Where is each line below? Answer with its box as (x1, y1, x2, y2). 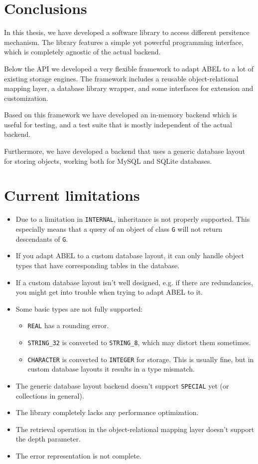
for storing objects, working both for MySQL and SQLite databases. (4, 155, 212, 166)
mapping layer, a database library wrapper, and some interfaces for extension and (4, 83, 254, 93)
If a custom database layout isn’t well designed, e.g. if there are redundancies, (15, 277, 253, 287)
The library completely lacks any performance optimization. (15, 407, 199, 418)
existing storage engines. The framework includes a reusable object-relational (4, 73, 239, 83)
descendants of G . (15, 233, 68, 244)
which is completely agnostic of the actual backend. (4, 46, 161, 57)
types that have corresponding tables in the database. (15, 260, 180, 270)
